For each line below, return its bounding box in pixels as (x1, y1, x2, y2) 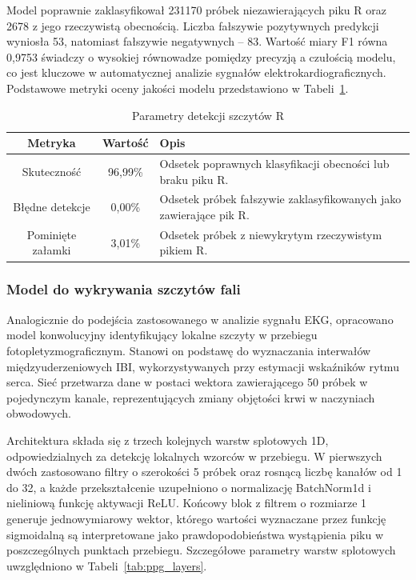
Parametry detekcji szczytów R (132, 106, 284, 123)
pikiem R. (159, 242, 208, 258)
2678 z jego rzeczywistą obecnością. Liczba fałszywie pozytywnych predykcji (6, 17, 379, 34)
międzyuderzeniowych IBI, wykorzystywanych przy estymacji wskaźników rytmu (6, 358, 399, 374)
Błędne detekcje (13, 198, 90, 215)
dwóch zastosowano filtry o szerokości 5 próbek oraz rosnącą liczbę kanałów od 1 (6, 463, 402, 480)
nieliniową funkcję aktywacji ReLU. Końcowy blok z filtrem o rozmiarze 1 (6, 494, 367, 511)
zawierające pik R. (159, 206, 250, 223)
